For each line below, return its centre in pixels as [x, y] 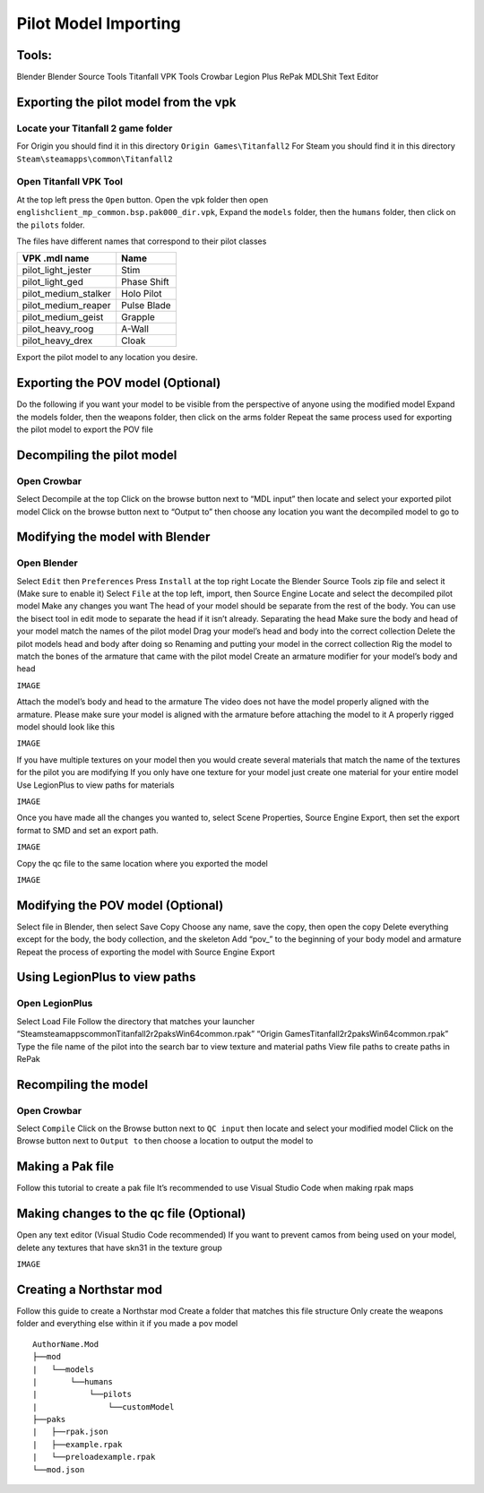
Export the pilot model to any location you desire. [107, 358]
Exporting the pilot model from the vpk [126, 102]
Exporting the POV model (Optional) [119, 383]
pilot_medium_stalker [67, 294]
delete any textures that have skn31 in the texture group [120, 1247]
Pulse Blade [146, 306]
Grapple [138, 317]
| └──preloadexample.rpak [94, 1457]
